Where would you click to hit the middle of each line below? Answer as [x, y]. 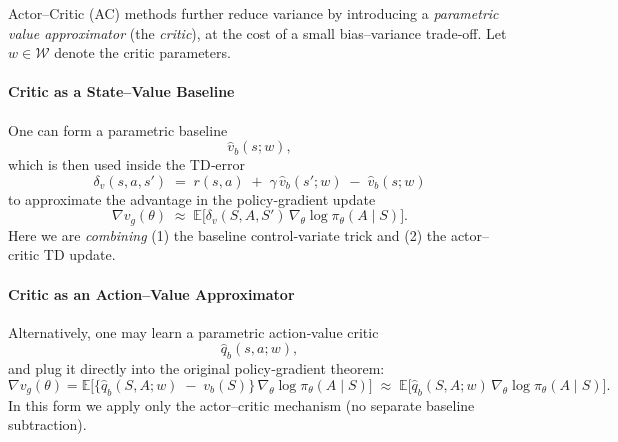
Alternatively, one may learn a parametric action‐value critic [193, 331]
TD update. [79, 254]
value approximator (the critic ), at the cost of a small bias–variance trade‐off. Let [257, 32]
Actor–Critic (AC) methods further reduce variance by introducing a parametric [253, 13]
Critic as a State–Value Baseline [121, 91]
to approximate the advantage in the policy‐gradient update [192, 198]
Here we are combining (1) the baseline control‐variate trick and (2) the [227, 234]
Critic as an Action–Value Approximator [151, 293]
